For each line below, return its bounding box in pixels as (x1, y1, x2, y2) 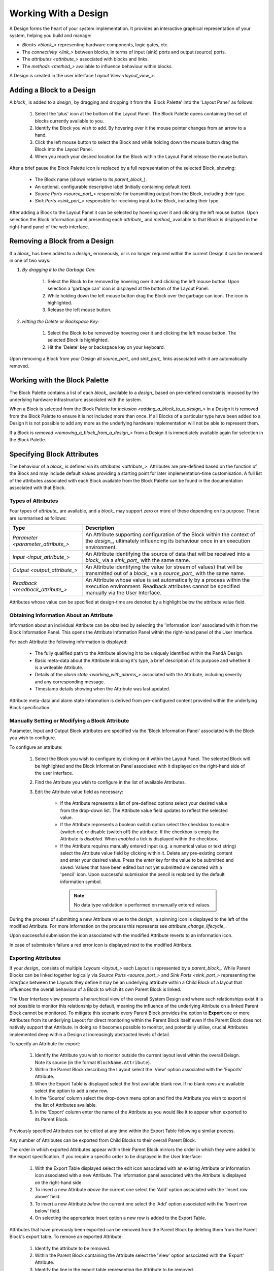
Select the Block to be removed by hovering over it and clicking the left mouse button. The (47, 330, 236, 336)
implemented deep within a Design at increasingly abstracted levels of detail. (9, 1031, 170, 1037)
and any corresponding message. (35, 679, 105, 685)
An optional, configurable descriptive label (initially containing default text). (35, 184, 192, 190)
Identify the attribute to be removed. (35, 1245, 111, 1251)
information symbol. (60, 879, 102, 885)
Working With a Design (9, 8, 109, 19)
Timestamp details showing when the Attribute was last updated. (35, 686, 170, 692)
